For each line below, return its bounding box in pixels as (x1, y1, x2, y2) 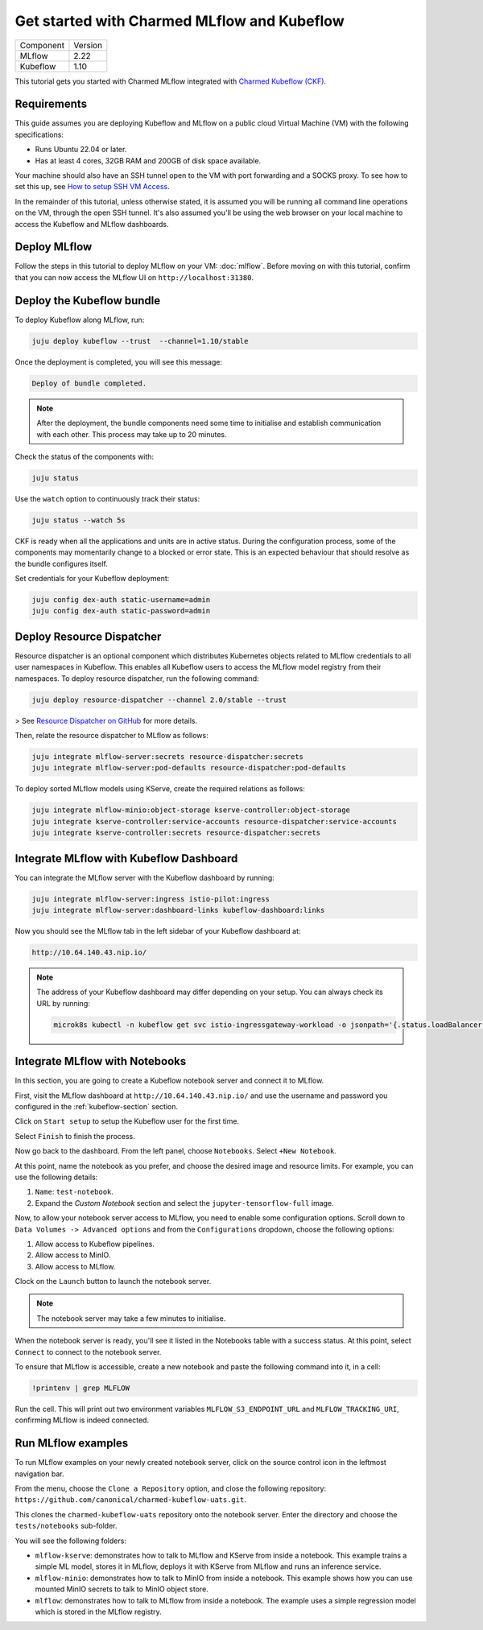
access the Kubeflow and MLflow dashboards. (14, 219, 169, 229)
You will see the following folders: (14, 1536, 126, 1545)
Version (73, 39, 103, 51)
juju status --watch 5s (31, 515, 126, 525)
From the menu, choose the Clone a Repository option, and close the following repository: (14, 1484, 326, 1493)
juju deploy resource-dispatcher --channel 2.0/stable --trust (31, 695, 287, 704)
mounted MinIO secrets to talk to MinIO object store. (35, 1584, 208, 1594)
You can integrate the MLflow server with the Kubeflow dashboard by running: (14, 873, 275, 882)
